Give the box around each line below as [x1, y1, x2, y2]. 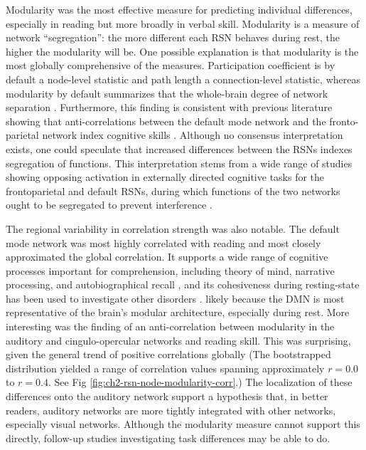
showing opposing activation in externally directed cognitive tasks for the [6, 169, 325, 184]
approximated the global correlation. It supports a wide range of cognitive [6, 249, 328, 264]
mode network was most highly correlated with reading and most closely [6, 235, 321, 250]
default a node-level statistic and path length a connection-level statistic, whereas [6, 71, 360, 86]
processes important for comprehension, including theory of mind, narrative [6, 263, 335, 278]
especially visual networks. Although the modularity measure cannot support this [6, 417, 360, 431]
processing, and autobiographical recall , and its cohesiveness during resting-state [6, 277, 360, 292]
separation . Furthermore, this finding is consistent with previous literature [6, 100, 333, 115]
